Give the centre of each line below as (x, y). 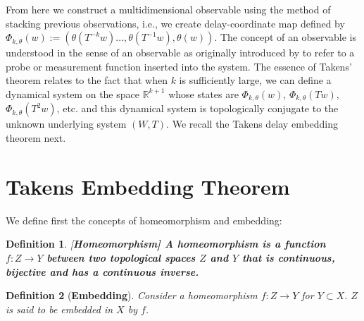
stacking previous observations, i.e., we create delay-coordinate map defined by (175, 23)
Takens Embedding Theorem (148, 186)
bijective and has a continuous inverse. (102, 271)
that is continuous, (288, 257)
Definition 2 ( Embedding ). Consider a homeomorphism (132, 295)
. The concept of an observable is (285, 37)
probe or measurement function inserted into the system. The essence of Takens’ (179, 66)
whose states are (203, 93)
